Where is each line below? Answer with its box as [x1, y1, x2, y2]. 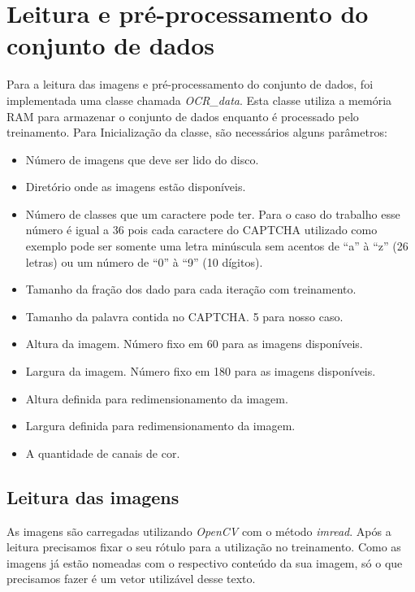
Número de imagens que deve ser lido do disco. [25, 150, 259, 168]
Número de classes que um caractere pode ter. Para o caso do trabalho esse [25, 205, 400, 222]
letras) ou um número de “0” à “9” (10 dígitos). [25, 253, 263, 270]
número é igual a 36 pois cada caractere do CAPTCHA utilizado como [25, 221, 378, 238]
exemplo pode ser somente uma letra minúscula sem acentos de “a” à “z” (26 [25, 237, 409, 255]
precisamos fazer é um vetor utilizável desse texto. [6, 570, 256, 587]
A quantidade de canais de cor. [25, 444, 180, 461]
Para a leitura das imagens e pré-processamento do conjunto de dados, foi [6, 76, 374, 93]
